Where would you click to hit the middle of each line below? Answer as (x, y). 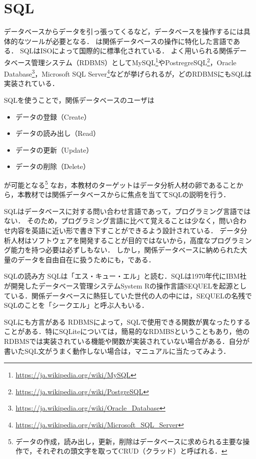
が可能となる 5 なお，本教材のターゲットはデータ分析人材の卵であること (120, 184)
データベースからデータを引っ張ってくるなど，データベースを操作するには (124, 31)
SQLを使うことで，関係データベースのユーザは (79, 100)
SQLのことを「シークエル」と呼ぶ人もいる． (76, 305)
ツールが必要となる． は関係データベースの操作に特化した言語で (129, 41)
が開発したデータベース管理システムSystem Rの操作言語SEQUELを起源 (118, 285)
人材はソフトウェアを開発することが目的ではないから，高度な (111, 240)
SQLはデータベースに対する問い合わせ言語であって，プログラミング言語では (127, 211)
